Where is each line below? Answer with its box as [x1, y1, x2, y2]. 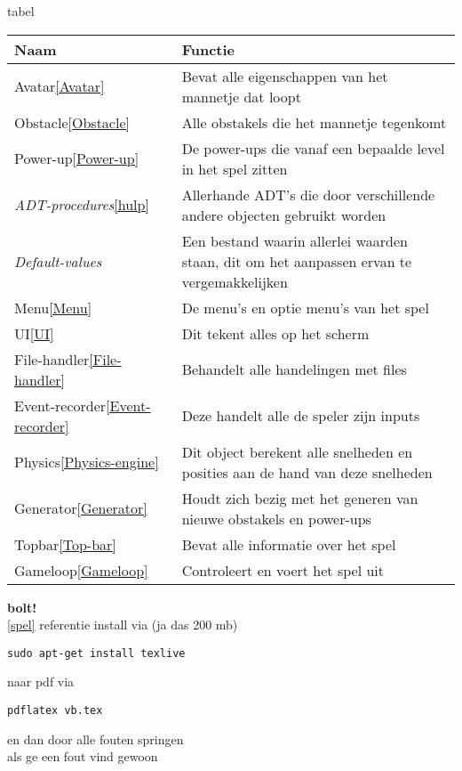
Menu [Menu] [14, 296, 92, 318]
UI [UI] [14, 322, 54, 344]
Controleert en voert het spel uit [181, 559, 385, 580]
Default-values [14, 250, 102, 272]
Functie [181, 38, 235, 60]
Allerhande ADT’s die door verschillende [181, 183, 435, 205]
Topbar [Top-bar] [14, 533, 116, 555]
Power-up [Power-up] [14, 148, 139, 169]
